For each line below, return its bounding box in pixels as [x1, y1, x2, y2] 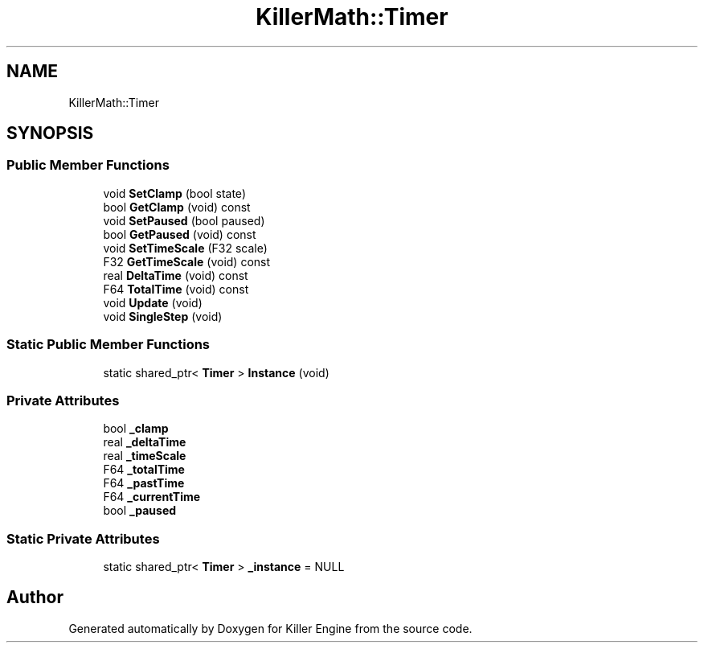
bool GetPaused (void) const [103, 227, 256, 241]
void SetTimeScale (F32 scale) [103, 240, 268, 255]
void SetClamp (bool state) [103, 186, 246, 200]
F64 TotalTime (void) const [103, 281, 249, 296]
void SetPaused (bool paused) [103, 213, 265, 228]
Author [6, 587, 63, 608]
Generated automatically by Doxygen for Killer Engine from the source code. [68, 621, 473, 635]
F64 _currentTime [103, 490, 201, 504]
